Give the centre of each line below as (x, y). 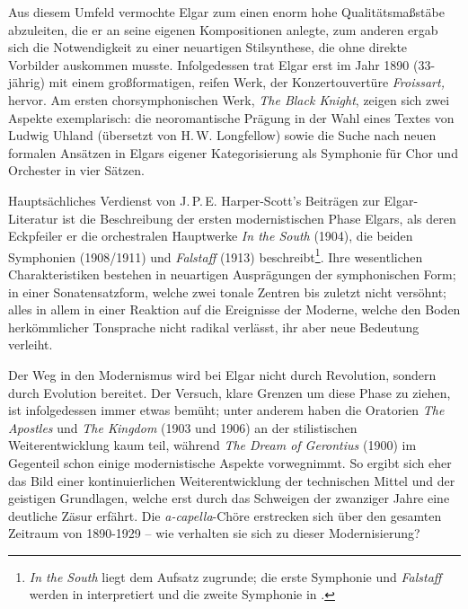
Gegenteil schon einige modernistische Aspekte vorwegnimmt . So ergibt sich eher (230, 462)
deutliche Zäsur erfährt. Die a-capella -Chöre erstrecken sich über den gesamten (225, 515)
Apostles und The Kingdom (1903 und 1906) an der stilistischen (183, 427)
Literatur (33, 218)
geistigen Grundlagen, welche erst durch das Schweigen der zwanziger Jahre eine (229, 498)
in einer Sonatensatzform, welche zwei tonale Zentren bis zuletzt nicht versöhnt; (228, 291)
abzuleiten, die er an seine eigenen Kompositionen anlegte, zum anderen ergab (223, 29)
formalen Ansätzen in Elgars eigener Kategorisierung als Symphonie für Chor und (233, 152)
